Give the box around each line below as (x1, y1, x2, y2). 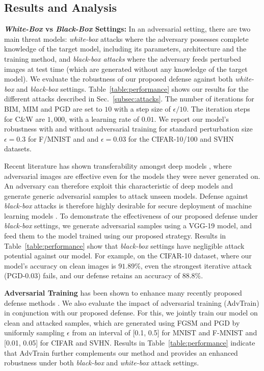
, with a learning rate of (65, 113, 140, 124)
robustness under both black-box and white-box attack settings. (4, 357, 199, 368)
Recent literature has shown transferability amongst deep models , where (4, 160, 232, 171)
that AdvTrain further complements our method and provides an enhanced (4, 347, 238, 358)
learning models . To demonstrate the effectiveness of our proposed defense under (4, 210, 258, 221)
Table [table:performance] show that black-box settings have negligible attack (4, 240, 245, 251)
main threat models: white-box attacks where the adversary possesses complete (4, 33, 249, 44)
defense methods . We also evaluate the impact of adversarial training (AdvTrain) (4, 297, 259, 308)
